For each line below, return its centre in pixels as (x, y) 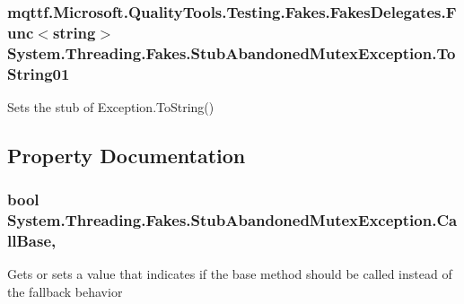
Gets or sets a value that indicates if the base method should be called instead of (230, 274)
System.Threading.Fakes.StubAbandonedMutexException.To (232, 52)
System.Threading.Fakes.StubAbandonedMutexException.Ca (232, 220)
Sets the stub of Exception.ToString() (111, 106)
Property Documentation (127, 155)
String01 (39, 73)
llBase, (32, 241)
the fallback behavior (65, 292)
